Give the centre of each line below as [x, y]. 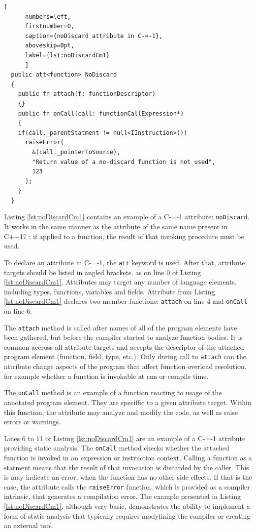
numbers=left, [48, 17]
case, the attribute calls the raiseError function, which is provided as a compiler [127, 486]
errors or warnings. [32, 422]
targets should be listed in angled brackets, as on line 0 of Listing [103, 272]
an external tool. [29, 525]
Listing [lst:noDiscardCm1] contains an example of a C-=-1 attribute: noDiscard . [127, 217]
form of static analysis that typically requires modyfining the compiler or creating [127, 515]
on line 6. [18, 311]
